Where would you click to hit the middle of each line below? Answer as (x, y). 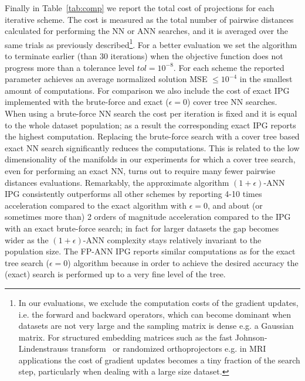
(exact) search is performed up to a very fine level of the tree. (115, 274)
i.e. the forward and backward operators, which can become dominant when (155, 314)
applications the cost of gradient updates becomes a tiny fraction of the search (159, 360)
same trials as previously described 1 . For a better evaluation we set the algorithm (151, 43)
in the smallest (266, 79)
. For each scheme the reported (229, 67)
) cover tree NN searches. (232, 102)
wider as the (27, 239)
